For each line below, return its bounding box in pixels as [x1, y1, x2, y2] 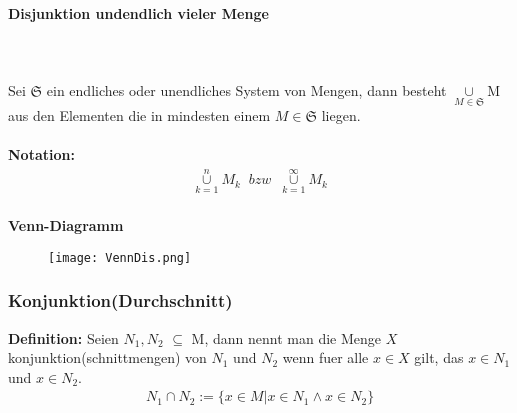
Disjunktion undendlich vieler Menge [8, 2, 269, 23]
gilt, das [414, 347, 464, 368]
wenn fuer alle [282, 347, 369, 368]
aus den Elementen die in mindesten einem [8, 105, 271, 126]
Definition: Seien [8, 327, 119, 348]
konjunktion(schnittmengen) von [8, 347, 207, 368]
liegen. [321, 105, 361, 126]
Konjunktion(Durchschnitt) [8, 288, 233, 313]
